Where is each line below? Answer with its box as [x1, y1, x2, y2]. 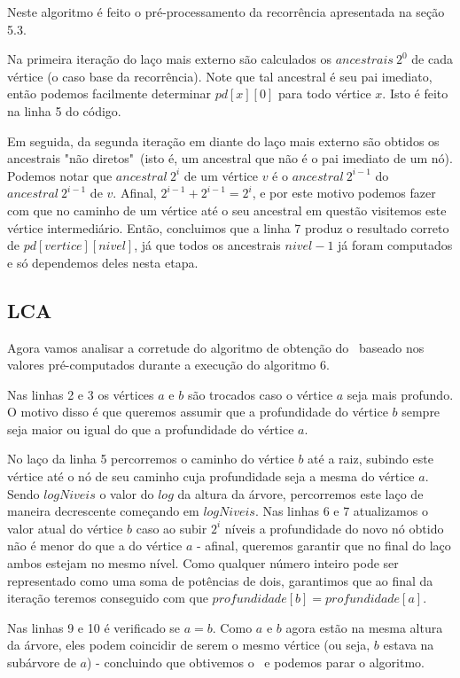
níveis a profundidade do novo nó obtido [224, 518, 444, 537]
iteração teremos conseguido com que [7, 588, 208, 607]
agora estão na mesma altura [285, 618, 443, 636]
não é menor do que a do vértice [7, 536, 183, 555]
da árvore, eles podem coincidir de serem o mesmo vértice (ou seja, [7, 635, 370, 654]
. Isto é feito [382, 84, 448, 103]
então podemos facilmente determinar [7, 84, 211, 103]
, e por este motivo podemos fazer [252, 183, 436, 202]
